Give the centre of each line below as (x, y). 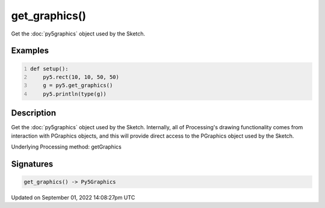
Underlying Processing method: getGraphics (66, 147)
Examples (30, 51)
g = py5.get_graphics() (78, 85)
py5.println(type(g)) (75, 94)
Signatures (32, 164)
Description (34, 113)
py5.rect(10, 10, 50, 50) (81, 77)
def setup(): (49, 69)
